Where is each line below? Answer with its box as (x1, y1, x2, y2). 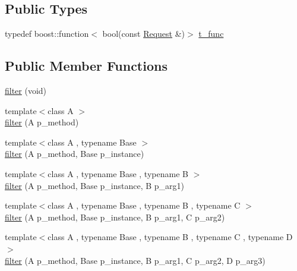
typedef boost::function (5, 27, 89, 40)
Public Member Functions (5, 56, 168, 75)
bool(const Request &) (102, 27, 185, 40)
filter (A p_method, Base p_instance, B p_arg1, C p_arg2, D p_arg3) (5, 254, 266, 266)
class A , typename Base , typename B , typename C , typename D (48, 231, 293, 243)
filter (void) (5, 84, 47, 96)
